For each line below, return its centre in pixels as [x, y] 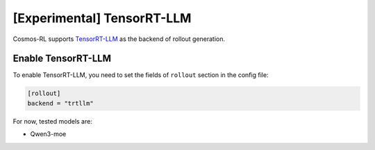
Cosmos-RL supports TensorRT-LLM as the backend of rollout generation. [119, 39]
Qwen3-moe [48, 134]
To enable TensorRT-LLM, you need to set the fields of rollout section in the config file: [141, 75]
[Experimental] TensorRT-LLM [102, 18]
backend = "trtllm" [60, 103]
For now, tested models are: [53, 121]
